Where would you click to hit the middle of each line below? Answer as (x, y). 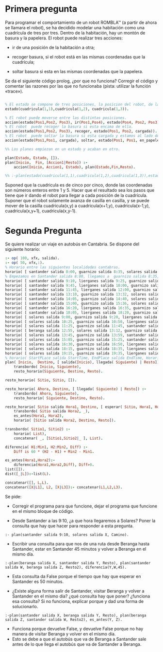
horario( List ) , (30, 434)
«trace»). (14, 91)
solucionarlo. (25, 606)
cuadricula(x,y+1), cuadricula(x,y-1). (41, 211)
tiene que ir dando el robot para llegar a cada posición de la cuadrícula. (76, 195)
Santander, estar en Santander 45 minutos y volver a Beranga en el (79, 549)
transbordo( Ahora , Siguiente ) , (46, 393)
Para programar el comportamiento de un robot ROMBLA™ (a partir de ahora (81, 22)
